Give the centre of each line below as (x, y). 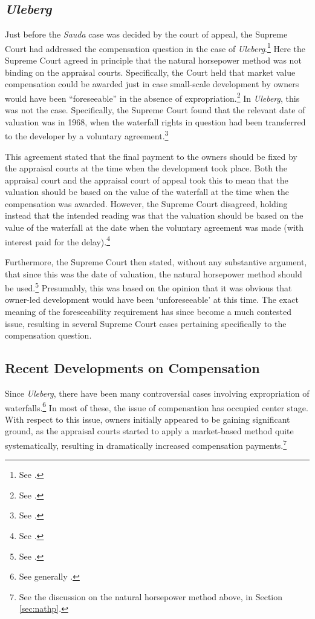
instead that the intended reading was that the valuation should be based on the (154, 215)
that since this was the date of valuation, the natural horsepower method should (154, 273)
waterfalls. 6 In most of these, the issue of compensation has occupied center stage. (157, 406)
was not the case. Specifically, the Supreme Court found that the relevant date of (155, 110)
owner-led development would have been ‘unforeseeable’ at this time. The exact (152, 300)
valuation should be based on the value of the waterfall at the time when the (147, 192)
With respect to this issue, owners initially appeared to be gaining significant (148, 419)
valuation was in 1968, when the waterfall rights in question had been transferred (155, 121)
